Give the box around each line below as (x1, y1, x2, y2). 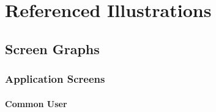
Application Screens (5, 71, 105, 86)
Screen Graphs (5, 39, 100, 58)
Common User (5, 97, 67, 110)
